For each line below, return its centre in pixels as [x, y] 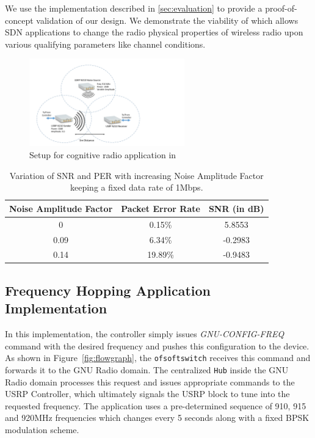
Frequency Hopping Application [108, 290]
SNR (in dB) [236, 208]
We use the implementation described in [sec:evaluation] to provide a [134, 8]
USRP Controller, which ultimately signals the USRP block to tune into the [147, 394]
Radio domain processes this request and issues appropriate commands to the [150, 381]
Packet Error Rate [161, 208]
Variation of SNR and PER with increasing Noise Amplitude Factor [136, 175]
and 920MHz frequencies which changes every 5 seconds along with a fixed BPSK [157, 418]
